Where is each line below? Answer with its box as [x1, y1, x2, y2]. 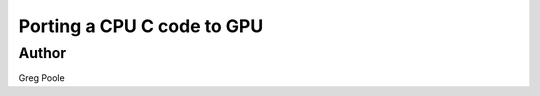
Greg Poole [18, 72, 65, 84]
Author [18, 44, 67, 62]
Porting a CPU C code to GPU [18, 15, 264, 37]
